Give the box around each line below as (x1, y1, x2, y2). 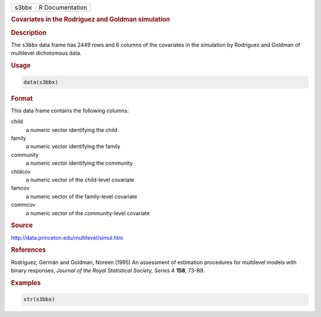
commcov (11, 201, 36, 208)
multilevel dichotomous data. (11, 49, 82, 57)
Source (11, 221, 33, 230)
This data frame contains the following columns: (11, 107, 129, 114)
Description (11, 29, 47, 37)
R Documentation (39, 4, 87, 11)
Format (11, 94, 33, 102)
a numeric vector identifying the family (26, 143, 121, 150)
